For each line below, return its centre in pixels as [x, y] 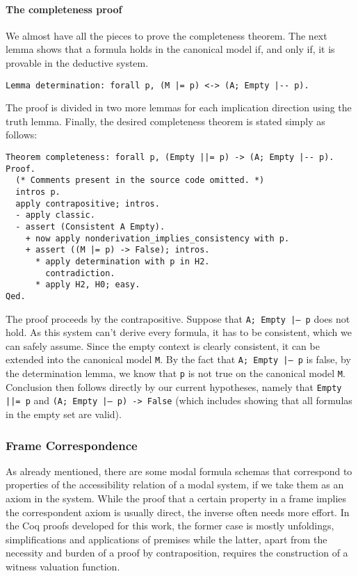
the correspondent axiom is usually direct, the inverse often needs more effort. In [178, 512]
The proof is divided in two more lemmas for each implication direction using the [179, 107]
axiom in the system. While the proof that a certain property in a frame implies [176, 498]
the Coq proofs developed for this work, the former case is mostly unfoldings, [170, 526]
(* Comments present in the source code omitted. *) [140, 181]
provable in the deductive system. [77, 62]
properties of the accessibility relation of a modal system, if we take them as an [175, 485]
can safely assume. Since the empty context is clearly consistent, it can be [163, 345]
